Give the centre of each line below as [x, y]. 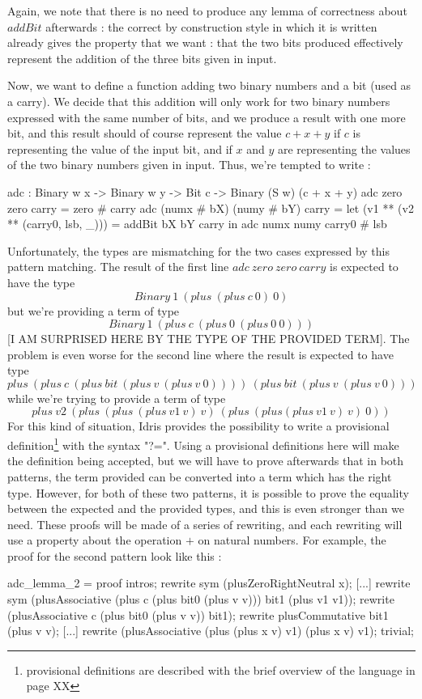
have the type [41, 282]
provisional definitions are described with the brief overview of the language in [221, 669]
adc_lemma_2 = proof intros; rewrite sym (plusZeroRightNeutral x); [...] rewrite [209, 583]
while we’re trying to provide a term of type [117, 398]
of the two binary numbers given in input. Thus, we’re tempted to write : [189, 165]
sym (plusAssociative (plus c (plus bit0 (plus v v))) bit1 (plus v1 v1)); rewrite [201, 599]
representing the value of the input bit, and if [120, 148]
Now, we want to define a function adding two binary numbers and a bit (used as [209, 85]
